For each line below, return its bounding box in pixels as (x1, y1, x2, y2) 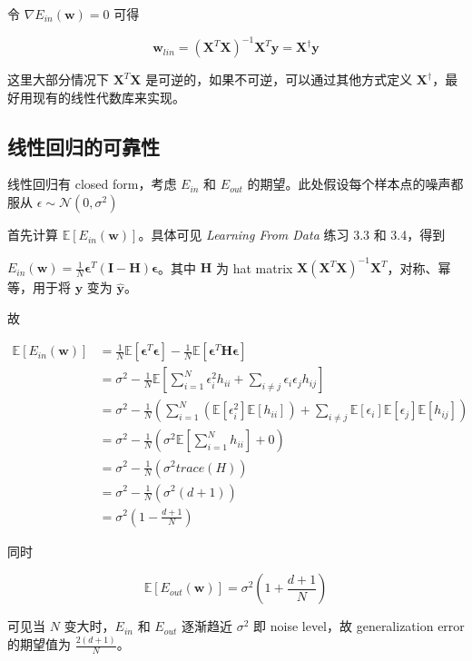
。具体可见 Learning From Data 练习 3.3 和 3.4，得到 (138, 225, 446, 244)
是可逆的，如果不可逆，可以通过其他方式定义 (145, 70, 413, 89)
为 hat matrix (216, 258, 293, 277)
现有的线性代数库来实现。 (32, 87, 185, 106)
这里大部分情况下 (7, 70, 109, 89)
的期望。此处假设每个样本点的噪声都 (247, 174, 464, 193)
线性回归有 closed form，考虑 (7, 174, 177, 193)
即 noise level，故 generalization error (253, 617, 465, 636)
